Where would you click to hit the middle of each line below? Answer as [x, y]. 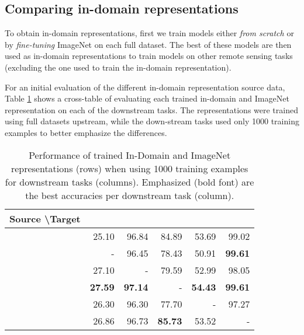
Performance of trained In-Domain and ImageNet [130, 155]
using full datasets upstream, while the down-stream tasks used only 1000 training [152, 121]
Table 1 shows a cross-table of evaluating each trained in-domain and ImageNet [147, 98]
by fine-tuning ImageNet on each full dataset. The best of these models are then [148, 44]
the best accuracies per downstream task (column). [130, 195]
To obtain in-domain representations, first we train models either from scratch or [149, 33]
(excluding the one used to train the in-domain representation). [118, 67]
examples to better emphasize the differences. [86, 132]
